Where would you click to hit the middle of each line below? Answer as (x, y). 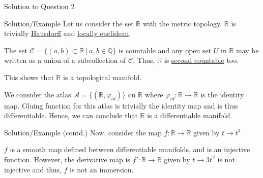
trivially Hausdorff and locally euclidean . (68, 33)
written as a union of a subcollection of (65, 60)
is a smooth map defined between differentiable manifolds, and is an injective (130, 149)
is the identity (222, 94)
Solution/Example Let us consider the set (69, 23)
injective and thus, (33, 169)
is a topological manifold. (103, 77)
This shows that (29, 77)
